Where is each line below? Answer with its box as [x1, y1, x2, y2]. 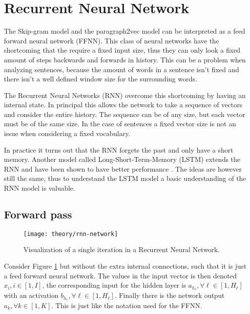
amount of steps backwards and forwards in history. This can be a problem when [4, 54, 246, 64]
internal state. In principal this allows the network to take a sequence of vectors [4, 99, 243, 110]
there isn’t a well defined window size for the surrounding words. [4, 74, 197, 84]
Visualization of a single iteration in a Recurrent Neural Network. [23, 244, 220, 255]
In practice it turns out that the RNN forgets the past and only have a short [4, 144, 233, 155]
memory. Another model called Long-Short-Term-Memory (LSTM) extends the [4, 154, 241, 164]
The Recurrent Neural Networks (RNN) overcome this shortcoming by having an [4, 90, 246, 100]
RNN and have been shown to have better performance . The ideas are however [4, 163, 242, 174]
